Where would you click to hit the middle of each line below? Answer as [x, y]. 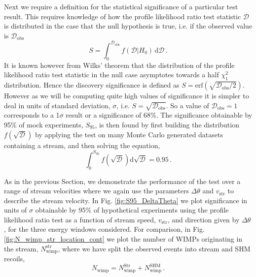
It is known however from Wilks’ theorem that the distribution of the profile [119, 65]
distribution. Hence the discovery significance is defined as [92, 85]
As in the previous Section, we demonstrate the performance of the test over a [122, 181]
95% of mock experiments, [44, 125]
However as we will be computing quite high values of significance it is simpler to [127, 96]
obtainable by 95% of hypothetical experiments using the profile [132, 210]
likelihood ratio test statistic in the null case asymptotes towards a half [111, 75]
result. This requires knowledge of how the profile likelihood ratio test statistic [123, 16]
